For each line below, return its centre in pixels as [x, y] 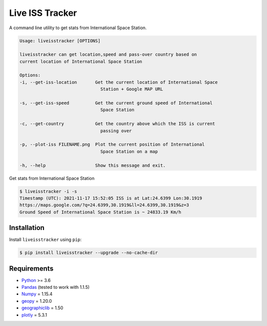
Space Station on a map [129, 151]
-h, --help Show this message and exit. [92, 165]
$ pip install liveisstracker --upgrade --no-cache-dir [89, 253]
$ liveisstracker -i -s [48, 191]
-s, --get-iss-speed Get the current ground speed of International [116, 103]
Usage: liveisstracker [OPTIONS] [60, 41]
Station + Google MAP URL [132, 89]
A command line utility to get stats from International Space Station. [78, 28]
